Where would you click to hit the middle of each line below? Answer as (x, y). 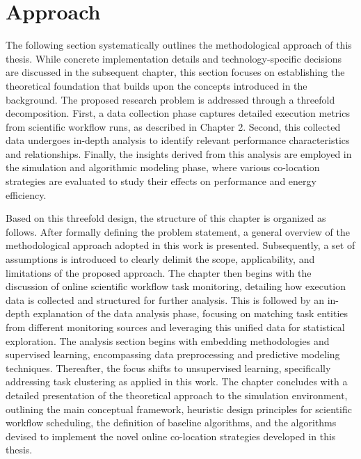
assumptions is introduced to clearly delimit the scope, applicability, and (160, 259)
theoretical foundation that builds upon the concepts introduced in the (157, 85)
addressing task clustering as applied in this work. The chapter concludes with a (177, 381)
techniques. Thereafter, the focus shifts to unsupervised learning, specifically (168, 368)
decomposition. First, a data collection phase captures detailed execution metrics (178, 113)
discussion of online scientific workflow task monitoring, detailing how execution (176, 286)
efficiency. (26, 194)
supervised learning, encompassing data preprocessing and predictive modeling (173, 354)
